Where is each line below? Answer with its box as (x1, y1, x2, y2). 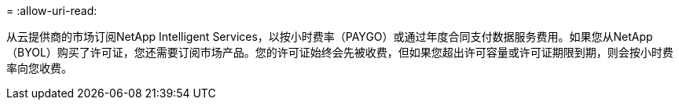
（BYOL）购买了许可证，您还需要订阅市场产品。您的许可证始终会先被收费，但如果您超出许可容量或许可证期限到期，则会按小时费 (6, 46, 673, 59)
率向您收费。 (6, 61, 72, 75)
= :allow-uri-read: (6, 4, 97, 17)
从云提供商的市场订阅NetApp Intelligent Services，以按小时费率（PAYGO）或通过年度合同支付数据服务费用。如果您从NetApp (6, 30, 653, 43)
